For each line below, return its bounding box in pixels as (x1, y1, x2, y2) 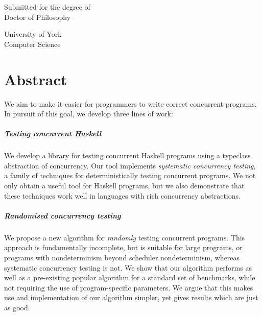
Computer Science (4, 38, 61, 49)
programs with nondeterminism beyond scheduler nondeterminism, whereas (4, 252, 240, 262)
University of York (4, 29, 62, 39)
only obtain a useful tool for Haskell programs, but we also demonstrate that (4, 180, 245, 191)
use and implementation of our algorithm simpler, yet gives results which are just (4, 292, 258, 303)
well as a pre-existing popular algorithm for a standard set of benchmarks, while (4, 272, 255, 283)
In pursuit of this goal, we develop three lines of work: (4, 108, 173, 119)
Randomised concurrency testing (4, 210, 121, 221)
